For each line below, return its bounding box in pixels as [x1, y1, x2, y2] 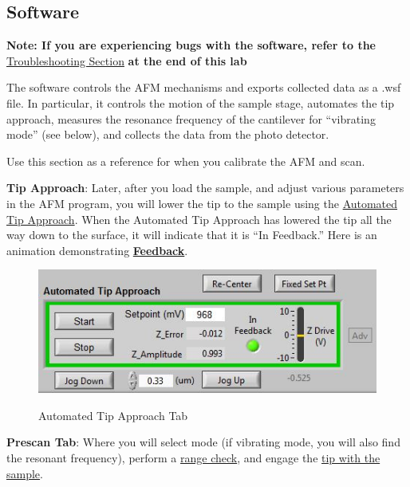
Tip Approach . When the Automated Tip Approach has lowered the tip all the [6, 210, 392, 227]
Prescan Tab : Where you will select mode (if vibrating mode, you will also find [6, 434, 400, 450]
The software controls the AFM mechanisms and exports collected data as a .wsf [6, 79, 401, 96]
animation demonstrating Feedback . [6, 242, 188, 258]
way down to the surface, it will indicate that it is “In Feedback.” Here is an [6, 226, 377, 243]
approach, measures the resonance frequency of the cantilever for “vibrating [6, 110, 376, 127]
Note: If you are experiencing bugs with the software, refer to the [6, 37, 376, 53]
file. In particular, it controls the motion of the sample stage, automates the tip [6, 94, 395, 111]
